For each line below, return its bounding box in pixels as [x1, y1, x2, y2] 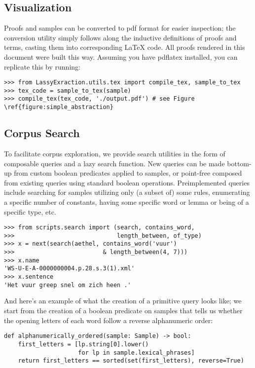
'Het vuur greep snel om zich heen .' [4, 281, 131, 289]
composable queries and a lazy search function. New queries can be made [4, 158, 225, 168]
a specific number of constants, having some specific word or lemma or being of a [4, 196, 249, 207]
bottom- [227, 158, 252, 168]
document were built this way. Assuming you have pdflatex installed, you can [4, 51, 238, 62]
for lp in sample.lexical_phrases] [78, 349, 195, 356]
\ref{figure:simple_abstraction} [4, 104, 113, 111]
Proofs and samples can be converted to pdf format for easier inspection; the [4, 23, 236, 33]
